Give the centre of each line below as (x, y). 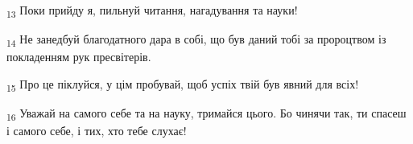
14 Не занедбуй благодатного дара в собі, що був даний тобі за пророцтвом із (196, 40)
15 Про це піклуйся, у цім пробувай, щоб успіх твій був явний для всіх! (183, 84)
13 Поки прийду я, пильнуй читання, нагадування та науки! (152, 11)
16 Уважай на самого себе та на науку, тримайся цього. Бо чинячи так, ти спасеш (206, 113)
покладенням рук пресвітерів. (79, 57)
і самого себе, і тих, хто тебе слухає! (97, 131)
